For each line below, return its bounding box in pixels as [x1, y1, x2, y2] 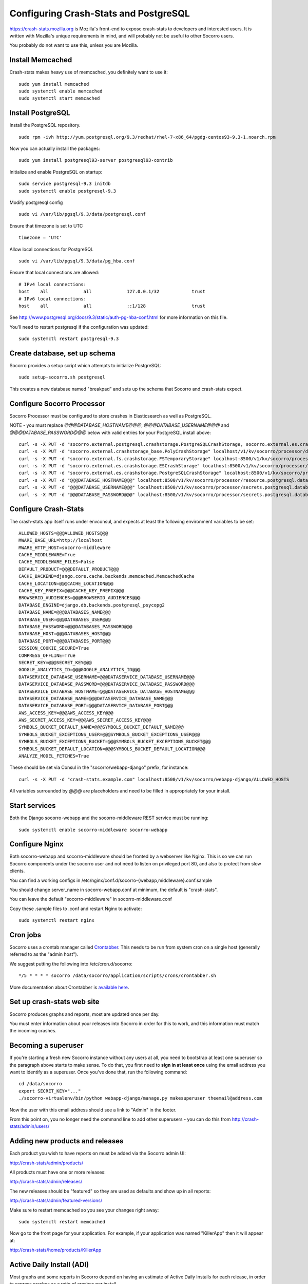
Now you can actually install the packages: [9, 145, 100, 152]
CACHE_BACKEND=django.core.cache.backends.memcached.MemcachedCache [18, 573, 195, 579]
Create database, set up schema [9, 349, 115, 357]
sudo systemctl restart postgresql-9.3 [18, 336, 119, 342]
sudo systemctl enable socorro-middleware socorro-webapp [18, 827, 168, 833]
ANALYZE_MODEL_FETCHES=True [18, 753, 89, 759]
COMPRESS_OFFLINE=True [18, 652, 76, 658]
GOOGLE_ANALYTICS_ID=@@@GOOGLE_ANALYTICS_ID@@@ [18, 667, 141, 673]
